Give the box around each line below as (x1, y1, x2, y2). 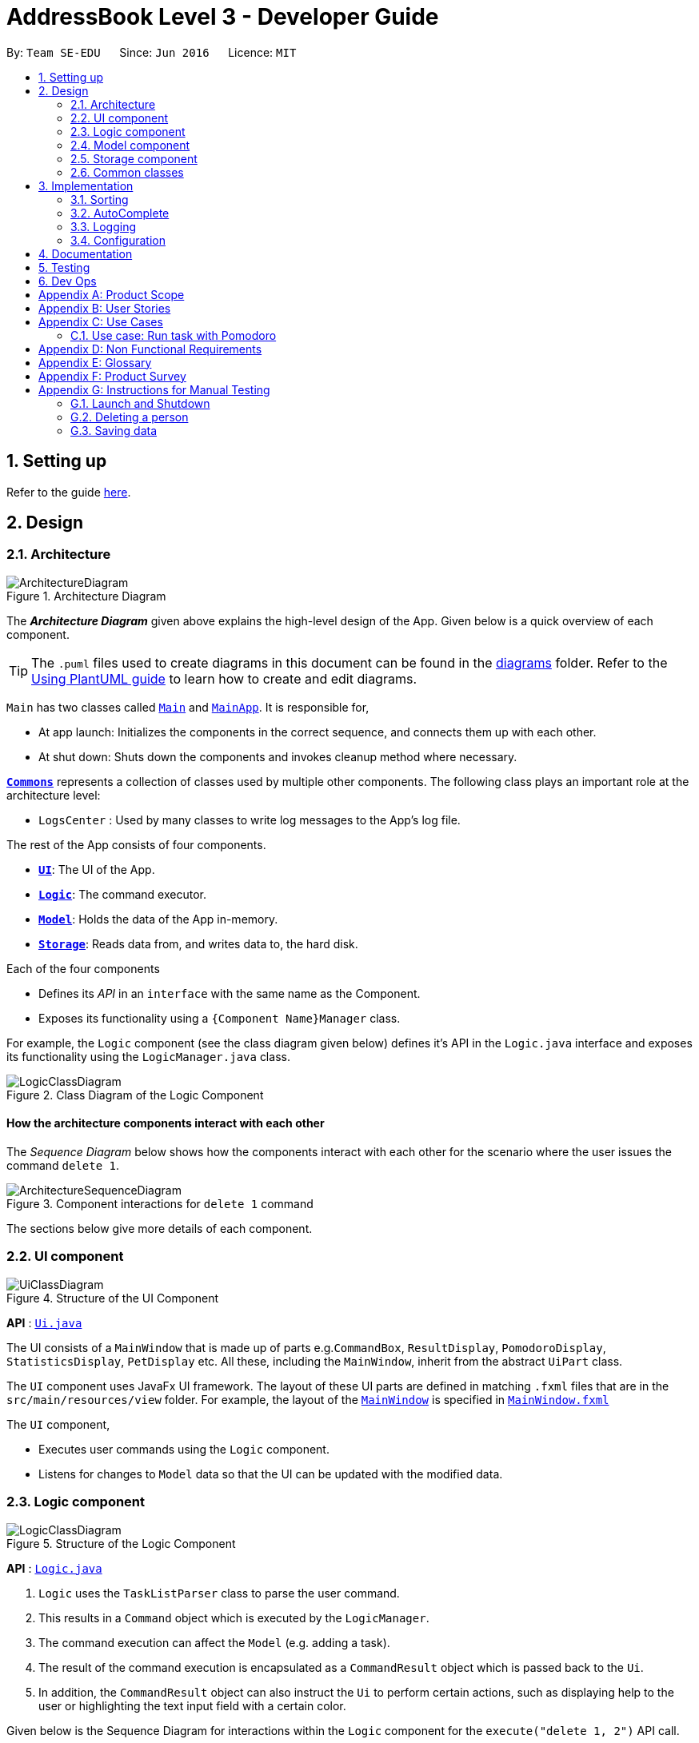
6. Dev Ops (38, 273, 97, 288)
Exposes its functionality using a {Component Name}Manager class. (38, 1011, 401, 1025)
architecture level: (6, 788, 101, 802)
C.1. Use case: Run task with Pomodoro (70, 328, 277, 342)
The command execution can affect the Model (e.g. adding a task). (38, 1635, 390, 1649)
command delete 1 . (6, 1159, 120, 1173)
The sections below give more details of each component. (6, 1222, 313, 1236)
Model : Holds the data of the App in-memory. (38, 911, 278, 926)
